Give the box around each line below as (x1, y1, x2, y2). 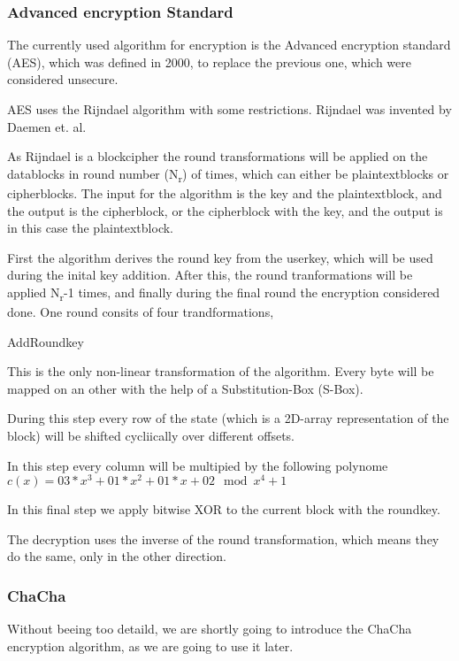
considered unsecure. (7, 70, 119, 88)
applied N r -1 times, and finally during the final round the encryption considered (7, 282, 440, 304)
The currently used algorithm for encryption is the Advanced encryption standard (7, 35, 451, 54)
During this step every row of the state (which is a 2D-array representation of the (7, 409, 449, 427)
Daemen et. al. (7, 117, 87, 135)
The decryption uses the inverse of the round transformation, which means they (7, 529, 440, 548)
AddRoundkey (7, 332, 84, 350)
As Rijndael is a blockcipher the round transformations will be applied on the (7, 147, 428, 165)
